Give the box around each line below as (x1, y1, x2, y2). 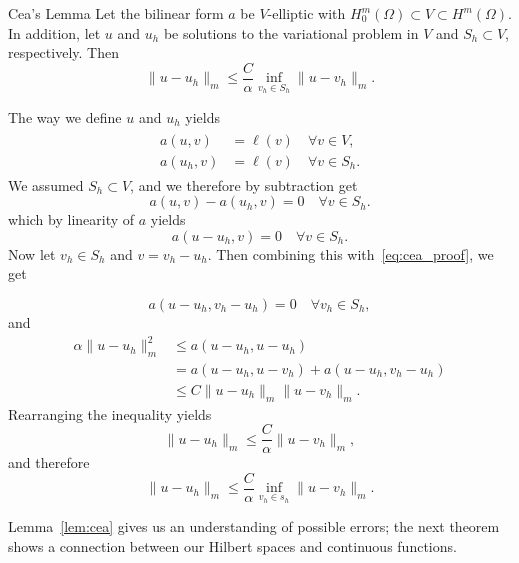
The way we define (8, 106, 122, 127)
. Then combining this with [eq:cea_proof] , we (207, 243, 494, 264)
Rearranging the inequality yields (8, 403, 212, 424)
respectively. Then (8, 42, 119, 63)
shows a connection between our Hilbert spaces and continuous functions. (8, 535, 457, 556)
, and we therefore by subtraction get (130, 174, 358, 195)
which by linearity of (8, 209, 135, 230)
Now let (8, 243, 56, 264)
